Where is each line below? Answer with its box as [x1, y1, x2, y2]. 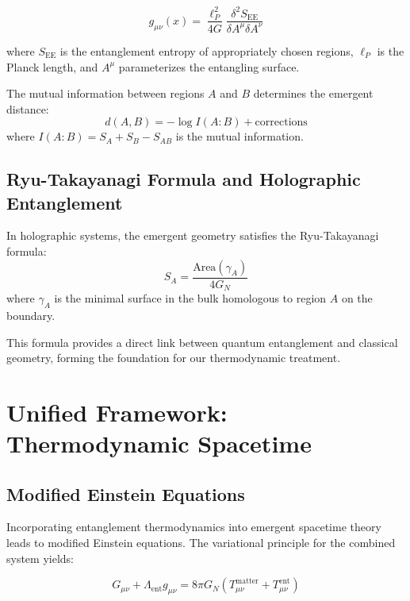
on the [341, 290, 373, 306]
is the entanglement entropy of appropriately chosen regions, [59, 42, 354, 59]
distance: [6, 100, 49, 117]
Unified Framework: [6, 395, 228, 428]
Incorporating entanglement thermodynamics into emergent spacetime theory [6, 518, 381, 535]
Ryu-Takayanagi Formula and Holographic [6, 167, 361, 191]
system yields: [6, 549, 74, 566]
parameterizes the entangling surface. [118, 58, 300, 75]
